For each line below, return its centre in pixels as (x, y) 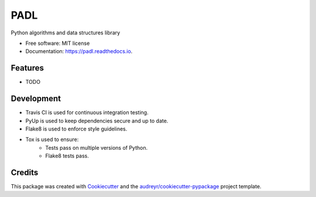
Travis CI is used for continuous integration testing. (87, 112)
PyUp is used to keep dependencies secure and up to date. (97, 121)
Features (27, 68)
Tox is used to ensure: (52, 139)
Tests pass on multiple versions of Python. (97, 147)
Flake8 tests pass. (67, 156)
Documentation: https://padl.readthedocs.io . (79, 51)
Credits (25, 172)
